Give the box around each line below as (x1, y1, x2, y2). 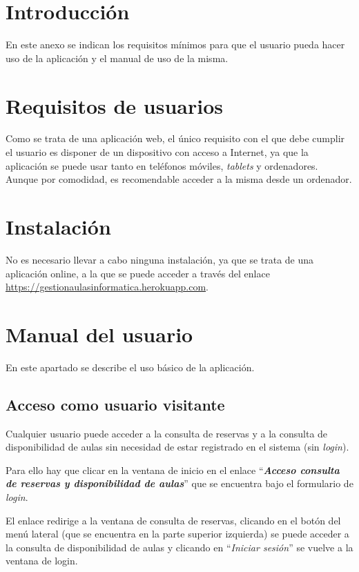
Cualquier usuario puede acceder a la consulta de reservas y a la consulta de (6, 426, 328, 440)
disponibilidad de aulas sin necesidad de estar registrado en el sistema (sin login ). (6, 440, 349, 454)
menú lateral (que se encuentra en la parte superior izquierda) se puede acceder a (6, 526, 349, 541)
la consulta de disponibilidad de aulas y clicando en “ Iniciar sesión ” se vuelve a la (6, 540, 353, 554)
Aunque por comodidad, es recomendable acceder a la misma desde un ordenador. (6, 172, 352, 186)
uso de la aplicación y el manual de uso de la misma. (6, 50, 229, 65)
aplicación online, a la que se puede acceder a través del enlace (6, 266, 270, 280)
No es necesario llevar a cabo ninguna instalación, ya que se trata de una (6, 252, 314, 266)
